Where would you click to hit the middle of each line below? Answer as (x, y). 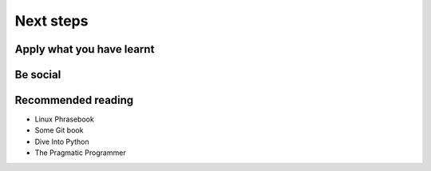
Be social (38, 75)
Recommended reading (74, 100)
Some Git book (59, 130)
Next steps (51, 21)
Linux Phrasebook (65, 119)
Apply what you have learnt (85, 49)
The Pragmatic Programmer (81, 153)
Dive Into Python (62, 141)
